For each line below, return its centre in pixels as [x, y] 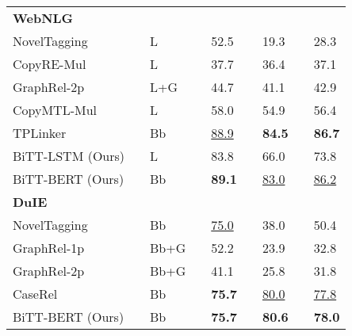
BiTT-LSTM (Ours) [69, 156]
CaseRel [35, 294]
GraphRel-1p [49, 248]
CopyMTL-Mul [55, 110]
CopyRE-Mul [50, 64]
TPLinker [40, 133]
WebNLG [43, 18]
